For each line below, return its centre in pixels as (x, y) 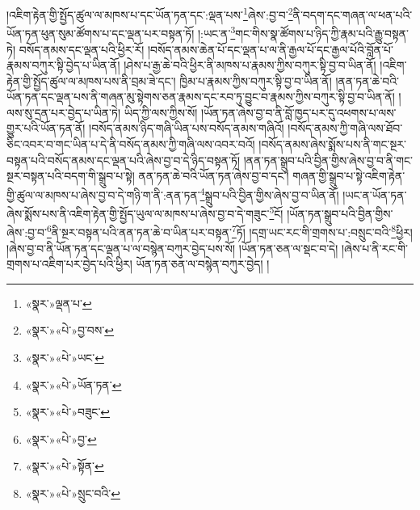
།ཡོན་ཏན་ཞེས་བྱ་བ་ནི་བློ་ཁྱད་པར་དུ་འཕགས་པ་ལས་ (299, 112)
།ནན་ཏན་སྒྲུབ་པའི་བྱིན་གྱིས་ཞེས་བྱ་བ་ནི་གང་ (328, 160)
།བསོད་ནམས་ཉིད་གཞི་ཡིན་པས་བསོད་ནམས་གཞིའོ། (187, 128)
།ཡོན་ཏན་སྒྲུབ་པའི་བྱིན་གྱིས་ (340, 213)
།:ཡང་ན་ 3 (216, 32)
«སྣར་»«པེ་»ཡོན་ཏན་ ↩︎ (73, 384)
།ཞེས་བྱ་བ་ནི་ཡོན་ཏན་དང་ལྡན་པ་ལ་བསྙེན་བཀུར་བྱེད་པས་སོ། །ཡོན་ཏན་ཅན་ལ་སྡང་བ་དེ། (172, 248)
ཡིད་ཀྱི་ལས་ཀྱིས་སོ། (161, 112)
